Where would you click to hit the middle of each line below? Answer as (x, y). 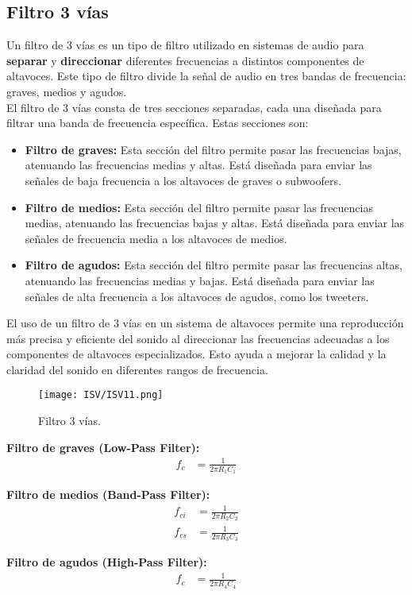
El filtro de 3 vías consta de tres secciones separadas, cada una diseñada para (194, 107)
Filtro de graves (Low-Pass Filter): (103, 447)
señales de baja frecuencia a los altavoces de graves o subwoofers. (183, 180)
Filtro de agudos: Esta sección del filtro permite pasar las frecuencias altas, (214, 265)
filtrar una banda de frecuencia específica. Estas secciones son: (158, 123)
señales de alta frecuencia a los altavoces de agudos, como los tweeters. (197, 296)
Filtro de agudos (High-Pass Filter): (107, 562)
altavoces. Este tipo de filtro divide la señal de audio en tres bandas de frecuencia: (206, 76)
